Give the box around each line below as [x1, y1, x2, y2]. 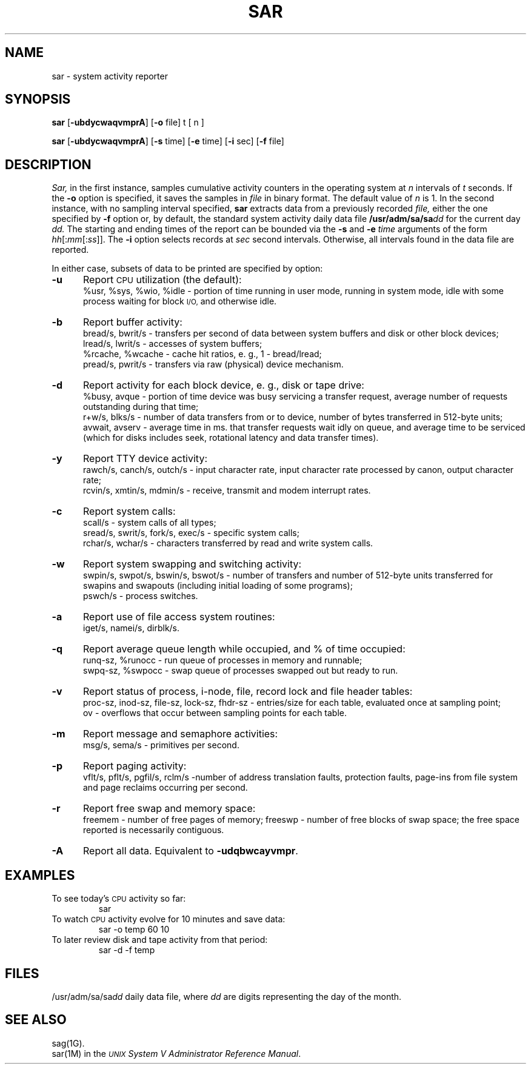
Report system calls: [82, 505, 176, 518]
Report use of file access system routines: [82, 611, 275, 623]
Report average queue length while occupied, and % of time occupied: [82, 643, 406, 655]
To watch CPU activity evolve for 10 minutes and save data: [52, 914, 286, 925]
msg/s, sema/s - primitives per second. [83, 740, 239, 751]
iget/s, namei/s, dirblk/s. [83, 623, 180, 634]
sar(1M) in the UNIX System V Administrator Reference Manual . [52, 1048, 301, 1059]
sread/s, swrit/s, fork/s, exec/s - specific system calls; [83, 528, 299, 538]
